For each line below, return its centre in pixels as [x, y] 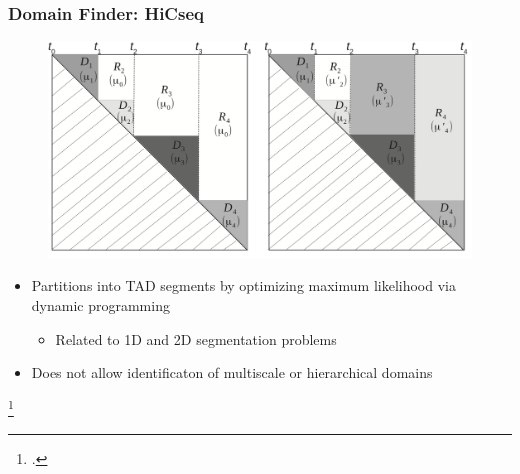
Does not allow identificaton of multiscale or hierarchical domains [232, 372]
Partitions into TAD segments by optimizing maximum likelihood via [243, 285]
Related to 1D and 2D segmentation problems [196, 338]
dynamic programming [100, 304]
